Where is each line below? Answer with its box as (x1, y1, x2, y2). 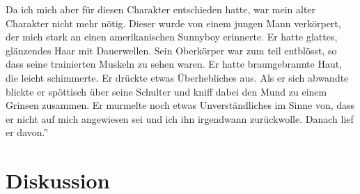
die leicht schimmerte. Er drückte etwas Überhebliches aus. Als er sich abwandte (6, 70, 349, 84)
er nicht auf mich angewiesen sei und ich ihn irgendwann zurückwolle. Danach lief (6, 111, 354, 126)
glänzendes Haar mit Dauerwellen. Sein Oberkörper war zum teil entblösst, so (6, 43, 337, 57)
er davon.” (6, 125, 49, 140)
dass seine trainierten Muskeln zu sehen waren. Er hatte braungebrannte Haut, (6, 57, 343, 71)
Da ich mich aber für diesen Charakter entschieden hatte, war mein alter (6, 2, 316, 16)
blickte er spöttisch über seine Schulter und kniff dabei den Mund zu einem (6, 84, 327, 98)
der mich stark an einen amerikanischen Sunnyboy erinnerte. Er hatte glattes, (6, 29, 338, 44)
